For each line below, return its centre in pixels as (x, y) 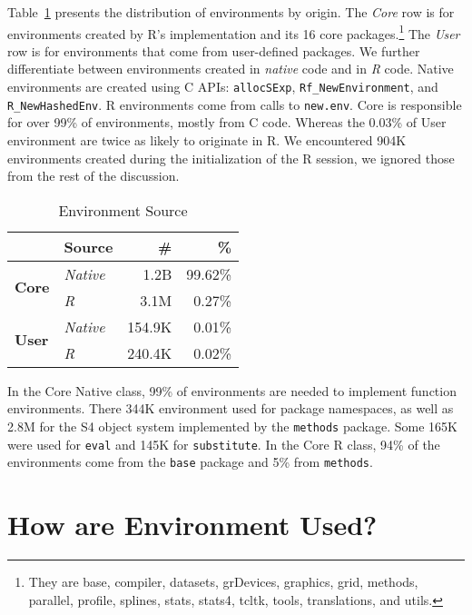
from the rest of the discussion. (93, 176)
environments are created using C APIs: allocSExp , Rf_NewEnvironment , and (223, 87)
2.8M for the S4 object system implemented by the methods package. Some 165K (232, 426)
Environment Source (123, 210)
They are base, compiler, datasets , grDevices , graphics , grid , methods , (223, 581)
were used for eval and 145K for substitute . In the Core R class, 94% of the (224, 444)
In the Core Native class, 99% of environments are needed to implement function (232, 390)
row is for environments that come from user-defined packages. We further (214, 50)
